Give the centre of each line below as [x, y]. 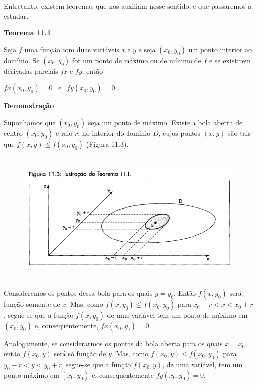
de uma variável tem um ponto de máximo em [177, 315]
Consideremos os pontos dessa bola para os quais [78, 293]
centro [13, 133]
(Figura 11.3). [107, 144]
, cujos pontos [180, 133]
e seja [147, 49]
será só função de [80, 353]
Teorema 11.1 [28, 32]
